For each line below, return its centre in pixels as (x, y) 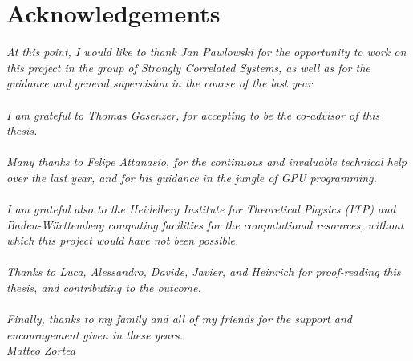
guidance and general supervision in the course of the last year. (161, 83)
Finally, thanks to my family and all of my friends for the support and (179, 319)
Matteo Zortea (41, 350)
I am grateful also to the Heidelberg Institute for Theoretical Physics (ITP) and (201, 209)
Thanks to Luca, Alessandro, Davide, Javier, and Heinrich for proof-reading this (204, 272)
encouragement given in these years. (95, 334)
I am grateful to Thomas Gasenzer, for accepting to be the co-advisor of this (193, 114)
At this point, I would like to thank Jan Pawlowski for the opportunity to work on (206, 52)
